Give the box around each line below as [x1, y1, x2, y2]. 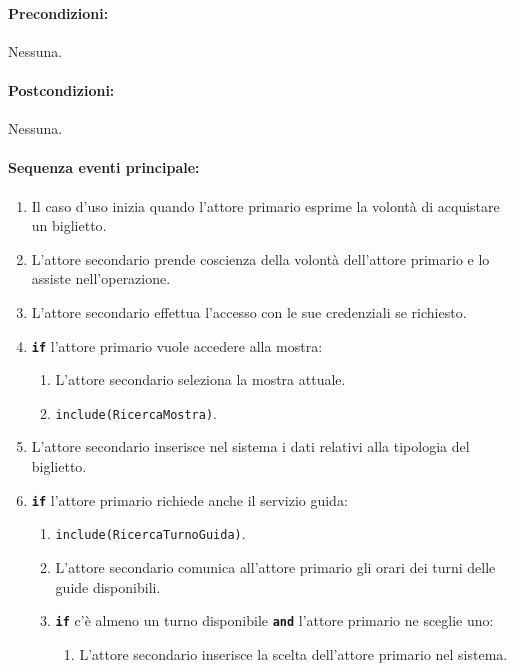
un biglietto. [31, 215, 107, 236]
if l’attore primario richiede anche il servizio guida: [31, 489, 348, 510]
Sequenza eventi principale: [8, 157, 200, 178]
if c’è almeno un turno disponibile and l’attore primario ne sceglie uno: [55, 610, 494, 631]
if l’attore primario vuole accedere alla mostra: [31, 335, 323, 356]
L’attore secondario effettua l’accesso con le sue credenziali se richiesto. [31, 301, 467, 322]
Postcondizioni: [8, 79, 115, 100]
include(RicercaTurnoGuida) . [55, 523, 246, 544]
